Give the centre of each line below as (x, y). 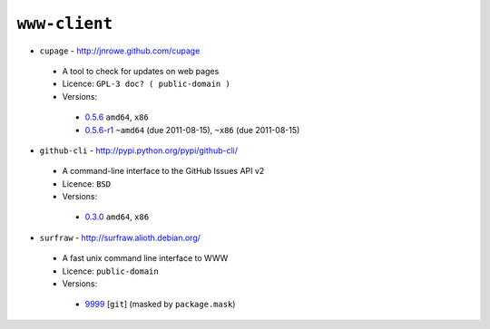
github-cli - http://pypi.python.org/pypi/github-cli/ (139, 150)
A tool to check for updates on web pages (141, 71)
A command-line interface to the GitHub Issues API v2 (163, 171)
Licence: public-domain (110, 271)
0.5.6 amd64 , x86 (117, 117)
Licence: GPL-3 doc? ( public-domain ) (146, 84)
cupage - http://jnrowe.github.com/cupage (120, 51)
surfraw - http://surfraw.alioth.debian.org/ (120, 237)
